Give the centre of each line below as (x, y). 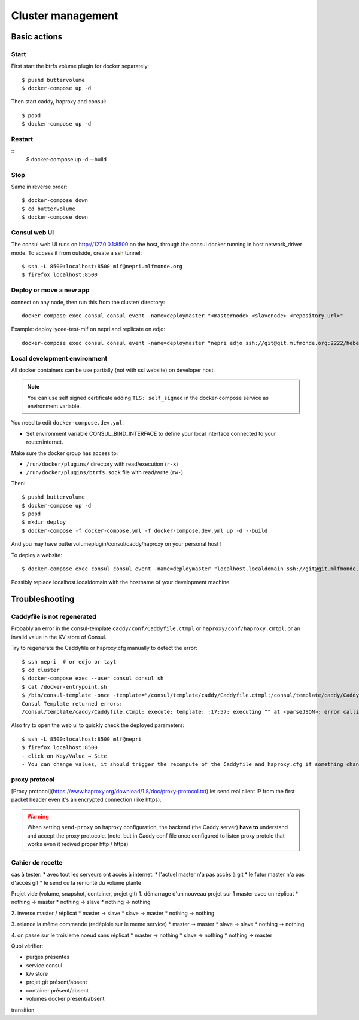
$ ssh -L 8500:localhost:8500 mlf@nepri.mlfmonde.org (102, 267)
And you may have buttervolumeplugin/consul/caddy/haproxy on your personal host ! (116, 544)
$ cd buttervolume (49, 209)
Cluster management (65, 16)
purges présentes (48, 957)
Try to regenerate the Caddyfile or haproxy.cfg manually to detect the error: (104, 648)
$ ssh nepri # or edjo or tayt (69, 662)
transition (23, 1010)
